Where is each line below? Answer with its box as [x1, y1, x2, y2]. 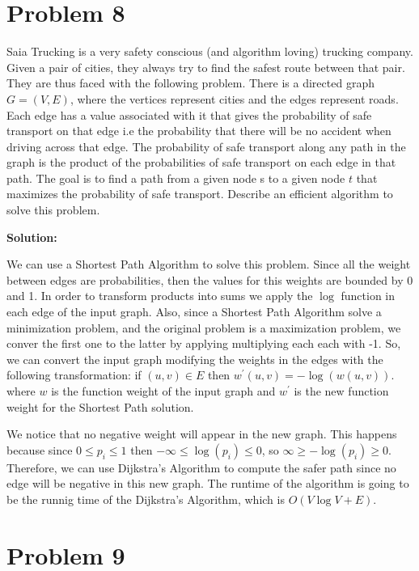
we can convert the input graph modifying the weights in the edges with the [6, 350, 383, 367]
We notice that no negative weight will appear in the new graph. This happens [6, 425, 397, 442]
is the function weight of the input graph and [51, 383, 276, 399]
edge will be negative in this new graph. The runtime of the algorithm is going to [6, 475, 409, 492]
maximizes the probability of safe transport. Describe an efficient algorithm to [6, 185, 393, 202]
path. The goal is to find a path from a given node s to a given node [6, 169, 345, 186]
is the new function [294, 383, 389, 399]
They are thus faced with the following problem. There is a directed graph [6, 74, 375, 91]
